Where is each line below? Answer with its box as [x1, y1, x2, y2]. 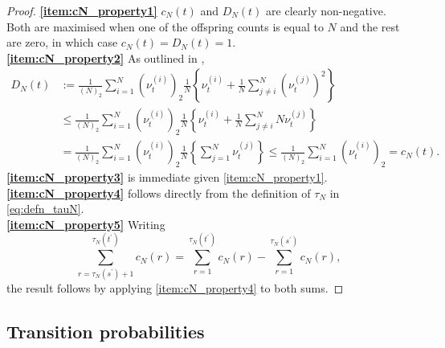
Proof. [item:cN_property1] [6, 2, 157, 18]
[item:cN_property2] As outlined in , [6, 49, 205, 66]
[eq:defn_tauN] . [6, 200, 84, 217]
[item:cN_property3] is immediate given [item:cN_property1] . [6, 169, 328, 186]
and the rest [340, 18, 400, 35]
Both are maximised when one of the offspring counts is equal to [6, 18, 324, 35]
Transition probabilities [6, 318, 205, 343]
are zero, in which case [6, 34, 118, 51]
